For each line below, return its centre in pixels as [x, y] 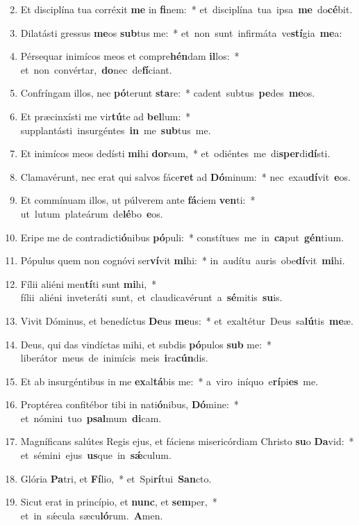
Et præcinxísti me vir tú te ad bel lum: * [106, 116]
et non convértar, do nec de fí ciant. [96, 69]
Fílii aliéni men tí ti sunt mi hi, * [89, 283]
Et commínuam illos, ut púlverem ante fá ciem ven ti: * [138, 200]
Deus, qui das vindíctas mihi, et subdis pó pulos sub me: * [146, 344]
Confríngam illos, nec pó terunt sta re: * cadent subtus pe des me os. [168, 93]
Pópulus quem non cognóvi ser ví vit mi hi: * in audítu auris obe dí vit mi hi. [183, 260]
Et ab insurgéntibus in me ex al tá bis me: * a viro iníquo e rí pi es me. [169, 381]
